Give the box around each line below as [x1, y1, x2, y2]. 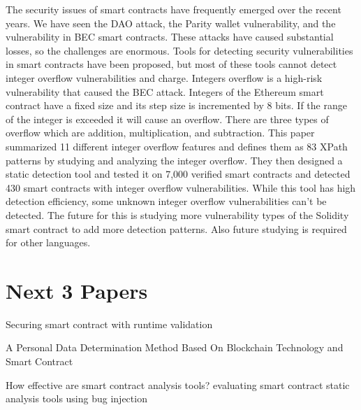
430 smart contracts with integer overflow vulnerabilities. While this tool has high [6, 180, 356, 195]
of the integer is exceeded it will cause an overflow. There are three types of [6, 111, 329, 126]
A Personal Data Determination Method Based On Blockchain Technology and [6, 340, 344, 355]
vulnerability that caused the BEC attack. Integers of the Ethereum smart [6, 84, 324, 99]
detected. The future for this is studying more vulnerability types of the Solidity [6, 207, 349, 222]
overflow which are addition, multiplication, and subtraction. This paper [6, 125, 315, 140]
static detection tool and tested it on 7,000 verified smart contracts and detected [6, 167, 351, 181]
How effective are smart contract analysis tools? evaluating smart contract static [6, 377, 350, 392]
